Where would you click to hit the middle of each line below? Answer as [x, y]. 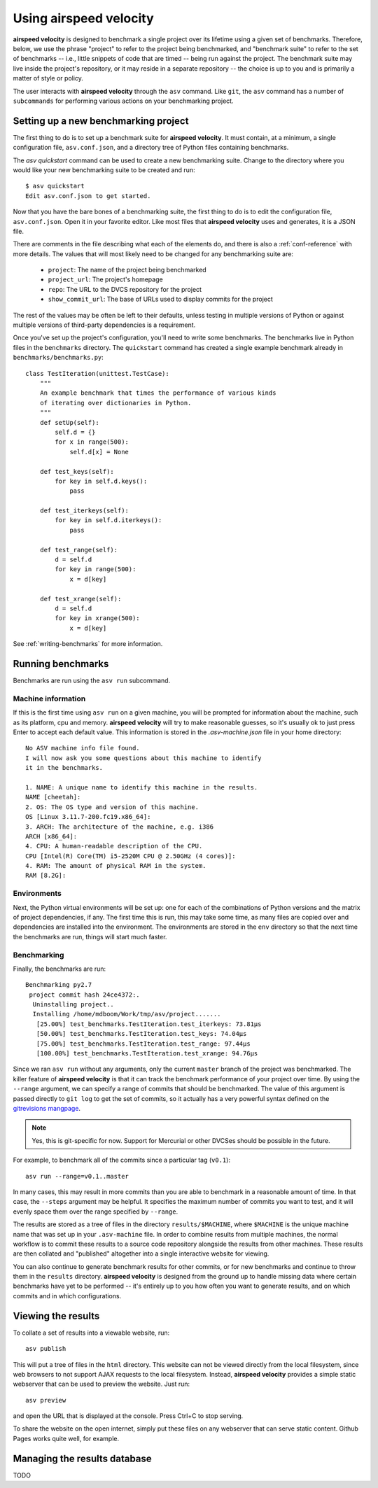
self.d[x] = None [99, 452]
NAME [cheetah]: [53, 797]
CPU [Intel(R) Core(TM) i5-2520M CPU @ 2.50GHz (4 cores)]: [131, 856]
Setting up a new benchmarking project [101, 121]
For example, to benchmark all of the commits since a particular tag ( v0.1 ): [122, 1160]
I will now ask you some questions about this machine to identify [143, 758]
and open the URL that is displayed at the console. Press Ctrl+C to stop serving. [128, 1416]
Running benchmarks [61, 664]
